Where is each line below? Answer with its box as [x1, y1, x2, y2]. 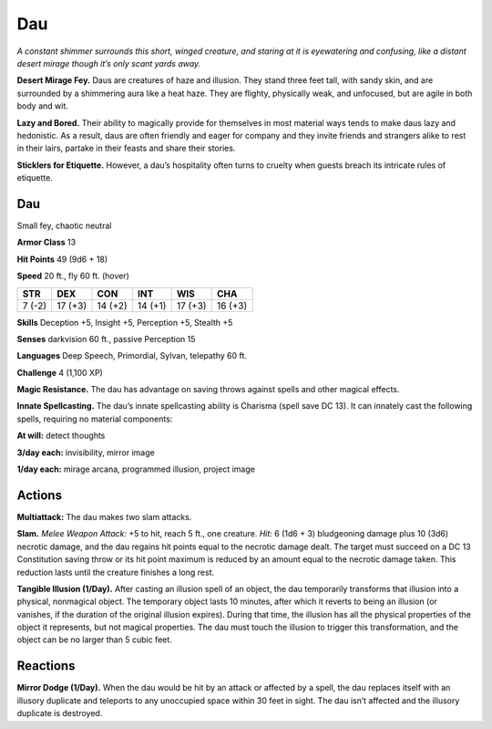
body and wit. [16, 100, 68, 111]
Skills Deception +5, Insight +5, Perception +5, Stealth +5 [16, 317, 233, 328]
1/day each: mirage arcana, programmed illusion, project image [16, 463, 255, 474]
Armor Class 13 [16, 237, 77, 248]
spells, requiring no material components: [16, 413, 173, 424]
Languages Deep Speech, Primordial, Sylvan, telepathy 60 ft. [16, 350, 248, 361]
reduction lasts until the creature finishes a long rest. [16, 567, 215, 578]
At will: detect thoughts [16, 430, 106, 442]
